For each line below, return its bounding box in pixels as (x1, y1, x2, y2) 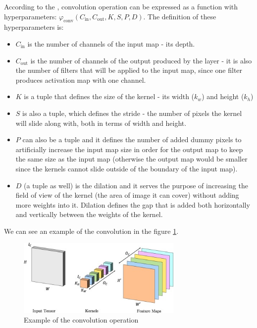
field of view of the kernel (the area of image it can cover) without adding (15, 190, 239, 200)
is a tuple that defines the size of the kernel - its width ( (24, 91, 195, 102)
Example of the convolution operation (24, 315, 139, 325)
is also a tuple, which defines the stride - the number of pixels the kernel (22, 108, 242, 118)
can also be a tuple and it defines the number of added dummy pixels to (22, 134, 242, 145)
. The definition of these (143, 11, 216, 21)
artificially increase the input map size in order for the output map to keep (15, 144, 243, 154)
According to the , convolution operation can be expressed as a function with (4, 1, 238, 11)
